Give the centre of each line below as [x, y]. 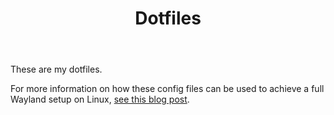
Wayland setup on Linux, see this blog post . [100, 99]
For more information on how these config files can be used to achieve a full [167, 89]
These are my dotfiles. [56, 69]
